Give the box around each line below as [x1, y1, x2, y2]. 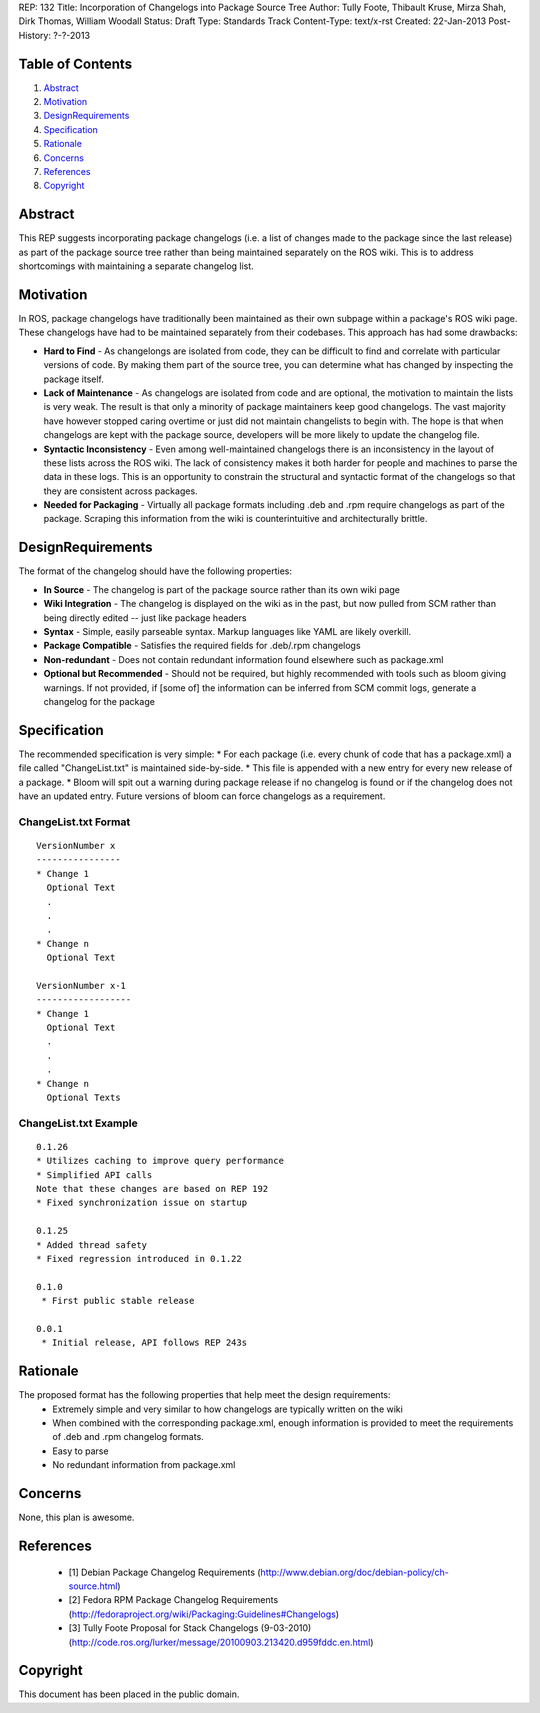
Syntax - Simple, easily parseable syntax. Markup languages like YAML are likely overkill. [43, 625, 412, 637]
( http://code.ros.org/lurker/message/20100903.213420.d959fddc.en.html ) [68, 1636, 374, 1648]
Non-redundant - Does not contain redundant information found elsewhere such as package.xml [43, 653, 444, 665]
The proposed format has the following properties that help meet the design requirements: [18, 1389, 391, 1401]
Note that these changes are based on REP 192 [36, 1183, 269, 1195]
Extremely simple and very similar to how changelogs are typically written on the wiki [52, 1403, 404, 1415]
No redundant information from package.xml [52, 1459, 236, 1471]
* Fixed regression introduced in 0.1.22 [36, 1253, 242, 1265]
